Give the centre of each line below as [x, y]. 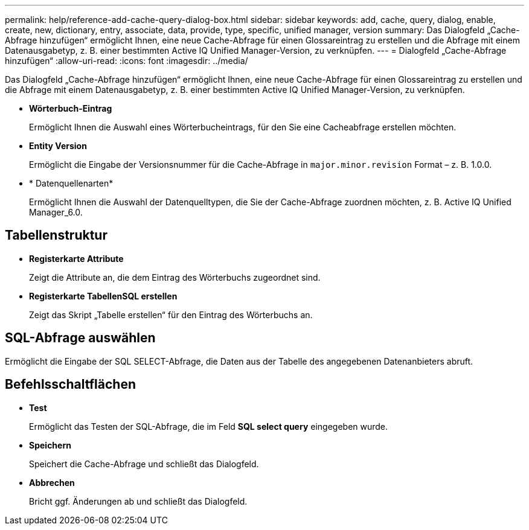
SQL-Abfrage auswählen [80, 338]
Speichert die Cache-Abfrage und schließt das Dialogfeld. [144, 464]
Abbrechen [52, 482]
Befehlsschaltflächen [70, 385]
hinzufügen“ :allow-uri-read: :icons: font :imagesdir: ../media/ [127, 61]
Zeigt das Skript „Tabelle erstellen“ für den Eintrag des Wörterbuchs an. [171, 314]
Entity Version [58, 146]
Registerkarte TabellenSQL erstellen [103, 296]
